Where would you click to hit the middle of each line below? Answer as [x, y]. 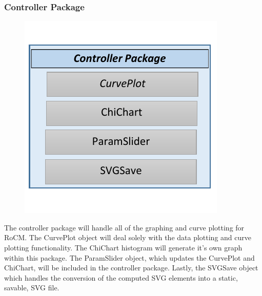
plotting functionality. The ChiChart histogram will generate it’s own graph [123, 247]
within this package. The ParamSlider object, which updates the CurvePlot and [129, 257]
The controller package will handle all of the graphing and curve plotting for [124, 227]
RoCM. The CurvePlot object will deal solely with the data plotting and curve [128, 237]
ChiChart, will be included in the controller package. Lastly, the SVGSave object [131, 268]
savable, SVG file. [32, 288]
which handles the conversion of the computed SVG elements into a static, [121, 277]
